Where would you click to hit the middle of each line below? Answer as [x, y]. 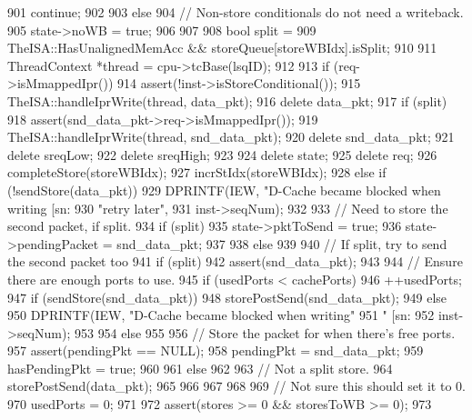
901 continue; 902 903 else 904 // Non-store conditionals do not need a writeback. [236, 12]
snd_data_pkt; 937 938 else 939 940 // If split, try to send [282, 243]
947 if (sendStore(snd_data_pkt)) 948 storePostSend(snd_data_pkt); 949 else [227, 297]
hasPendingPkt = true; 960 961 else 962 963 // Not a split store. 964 [200, 368]
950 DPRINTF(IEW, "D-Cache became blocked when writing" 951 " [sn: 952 [221, 315]
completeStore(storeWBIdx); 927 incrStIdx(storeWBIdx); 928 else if [197, 172]
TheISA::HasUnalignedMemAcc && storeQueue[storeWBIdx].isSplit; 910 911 [222, 48]
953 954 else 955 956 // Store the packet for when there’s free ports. [265, 332]
